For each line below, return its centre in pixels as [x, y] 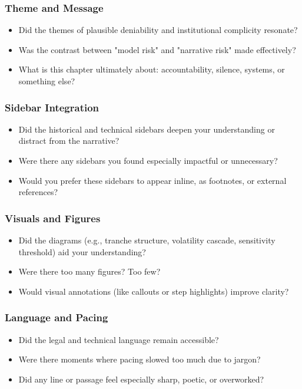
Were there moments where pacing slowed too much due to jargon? [140, 359]
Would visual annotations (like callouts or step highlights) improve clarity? [154, 291]
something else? [47, 81]
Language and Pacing [57, 317]
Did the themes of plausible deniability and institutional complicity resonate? [158, 30]
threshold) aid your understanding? [82, 251]
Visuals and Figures [53, 218]
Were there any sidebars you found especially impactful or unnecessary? [148, 160]
